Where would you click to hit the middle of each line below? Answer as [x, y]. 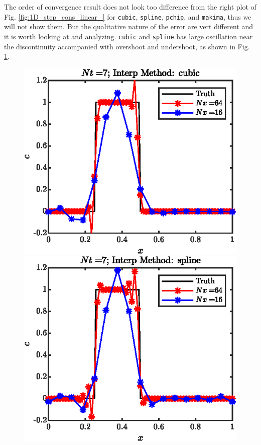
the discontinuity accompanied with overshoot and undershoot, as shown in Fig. [127, 46]
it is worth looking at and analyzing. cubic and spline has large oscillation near [128, 36]
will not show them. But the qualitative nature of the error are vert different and [128, 26]
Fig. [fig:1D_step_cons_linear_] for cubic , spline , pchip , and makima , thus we [128, 16]
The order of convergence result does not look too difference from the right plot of [130, 7]
